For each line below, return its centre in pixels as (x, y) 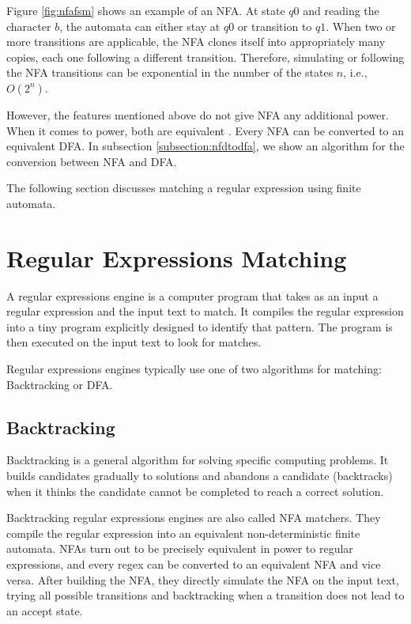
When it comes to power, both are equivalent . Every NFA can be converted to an (205, 130)
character (29, 26)
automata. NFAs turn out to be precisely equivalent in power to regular (180, 548)
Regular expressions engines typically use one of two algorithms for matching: (194, 369)
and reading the (341, 10)
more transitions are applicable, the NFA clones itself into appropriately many (196, 42)
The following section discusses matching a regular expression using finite (184, 188)
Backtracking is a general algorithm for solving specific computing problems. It (198, 460)
